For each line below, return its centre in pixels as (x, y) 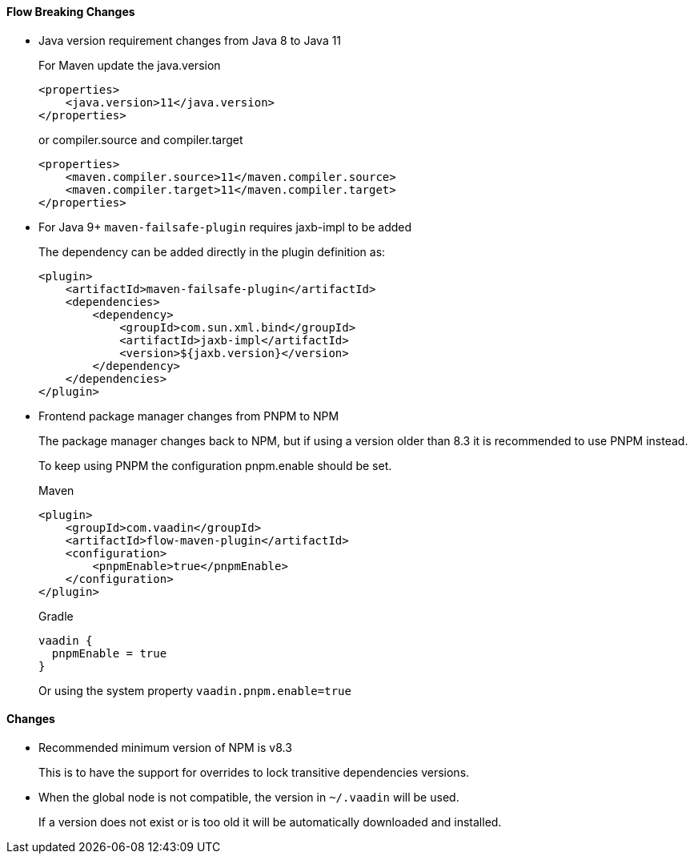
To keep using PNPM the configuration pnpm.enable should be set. (215, 465)
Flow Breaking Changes (71, 12)
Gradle (56, 616)
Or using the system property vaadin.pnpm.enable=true (195, 690)
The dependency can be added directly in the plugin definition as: (212, 251)
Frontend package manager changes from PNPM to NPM (189, 416)
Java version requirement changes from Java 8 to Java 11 (190, 40)
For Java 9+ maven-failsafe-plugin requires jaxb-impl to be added (225, 227)
